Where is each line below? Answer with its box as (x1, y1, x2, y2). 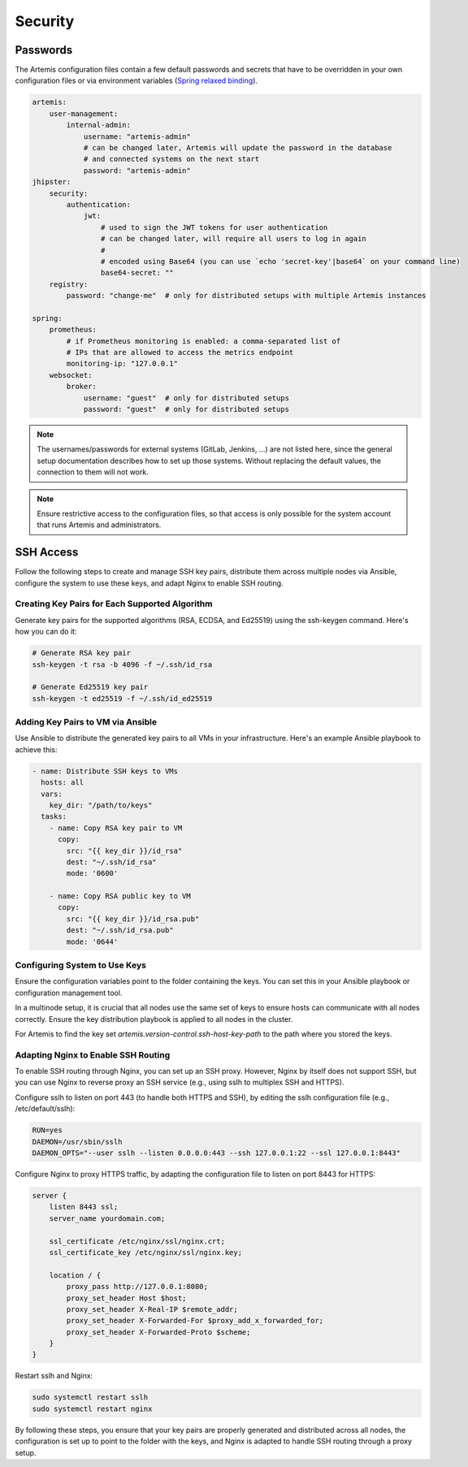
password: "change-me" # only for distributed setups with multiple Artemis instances (66, 291, 427, 301)
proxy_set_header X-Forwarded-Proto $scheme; (66, 1327, 251, 1336)
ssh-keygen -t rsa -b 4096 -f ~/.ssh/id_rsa (32, 660, 213, 669)
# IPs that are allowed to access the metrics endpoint (66, 348, 294, 357)
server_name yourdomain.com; (49, 1214, 166, 1222)
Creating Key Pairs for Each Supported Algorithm (15, 598, 213, 609)
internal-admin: (66, 120, 132, 130)
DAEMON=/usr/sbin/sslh (32, 1137, 123, 1146)
